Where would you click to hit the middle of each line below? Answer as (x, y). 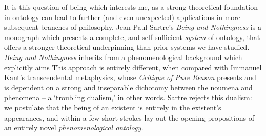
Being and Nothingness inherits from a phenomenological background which (123, 57)
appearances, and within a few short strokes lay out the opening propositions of (129, 117)
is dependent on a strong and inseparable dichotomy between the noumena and (128, 87)
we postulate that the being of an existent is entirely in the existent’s (113, 107)
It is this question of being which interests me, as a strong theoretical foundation (131, 7)
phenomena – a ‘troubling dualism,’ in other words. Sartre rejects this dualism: (128, 97)
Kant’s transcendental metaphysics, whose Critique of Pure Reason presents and (130, 77)
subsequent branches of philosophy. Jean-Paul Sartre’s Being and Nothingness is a (133, 27)
